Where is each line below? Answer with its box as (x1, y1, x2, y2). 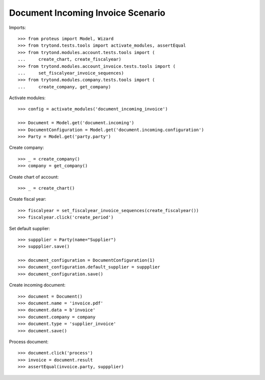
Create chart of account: (9, 174, 59, 180)
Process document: (9, 339, 49, 345)
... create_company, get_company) (18, 84, 111, 89)
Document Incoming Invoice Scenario (9, 7, 165, 18)
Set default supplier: (9, 225, 50, 231)
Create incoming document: (9, 282, 66, 288)
